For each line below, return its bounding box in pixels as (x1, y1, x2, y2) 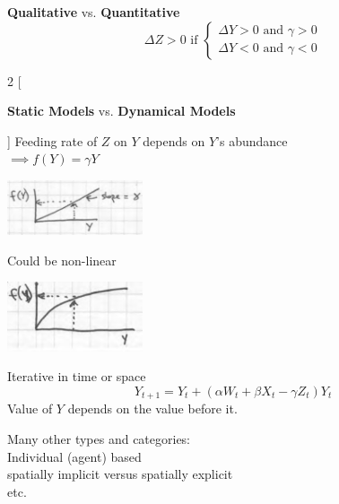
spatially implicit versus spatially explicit (7, 465, 233, 483)
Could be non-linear (7, 250, 117, 269)
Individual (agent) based (7, 447, 142, 465)
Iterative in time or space (7, 367, 146, 386)
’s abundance (216, 131, 288, 150)
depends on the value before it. (67, 399, 238, 418)
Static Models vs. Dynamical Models (7, 101, 236, 120)
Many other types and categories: (7, 430, 191, 448)
